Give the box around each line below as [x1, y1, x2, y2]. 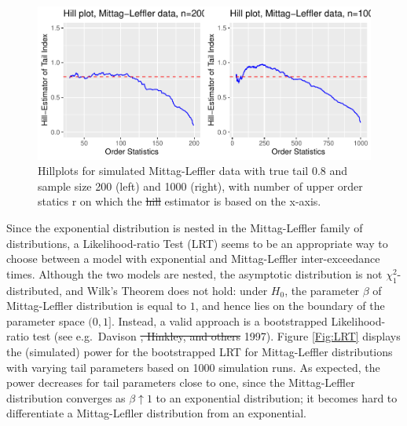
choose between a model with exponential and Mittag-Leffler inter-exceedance [6, 250, 380, 267]
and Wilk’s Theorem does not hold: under [65, 282, 268, 298]
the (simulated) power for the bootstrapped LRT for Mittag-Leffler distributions [6, 344, 393, 360]
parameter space [6, 312, 85, 329]
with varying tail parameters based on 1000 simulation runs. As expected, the [6, 359, 380, 375]
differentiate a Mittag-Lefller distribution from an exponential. [6, 405, 306, 421]
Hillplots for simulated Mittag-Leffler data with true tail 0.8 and [38, 162, 348, 179]
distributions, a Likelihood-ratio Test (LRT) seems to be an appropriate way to [6, 235, 388, 251]
